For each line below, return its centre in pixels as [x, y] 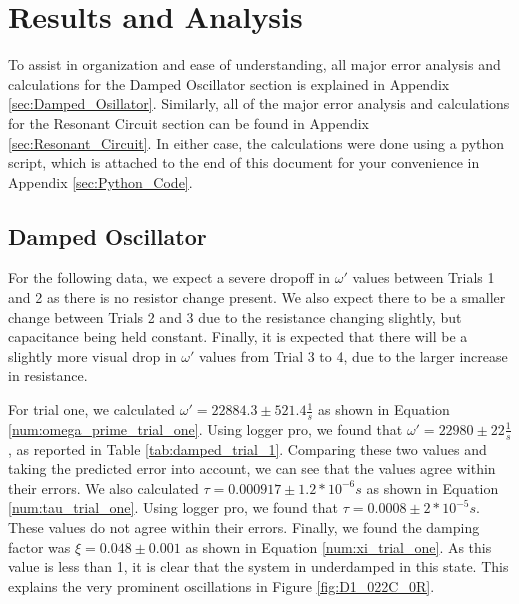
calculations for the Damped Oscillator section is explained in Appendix [229, 83]
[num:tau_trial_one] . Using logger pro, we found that [173, 507]
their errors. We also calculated [103, 487]
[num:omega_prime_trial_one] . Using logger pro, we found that [205, 428]
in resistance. [48, 375]
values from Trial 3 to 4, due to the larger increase [353, 355]
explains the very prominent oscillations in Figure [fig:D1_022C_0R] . [221, 585]
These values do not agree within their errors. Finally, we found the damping [244, 527]
